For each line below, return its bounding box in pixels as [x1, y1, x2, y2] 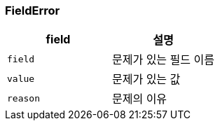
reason [7, 92, 40, 104]
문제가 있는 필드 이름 [111, 52, 214, 67]
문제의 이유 [111, 92, 167, 106]
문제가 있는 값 [111, 72, 181, 87]
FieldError [5, 3, 60, 17]
